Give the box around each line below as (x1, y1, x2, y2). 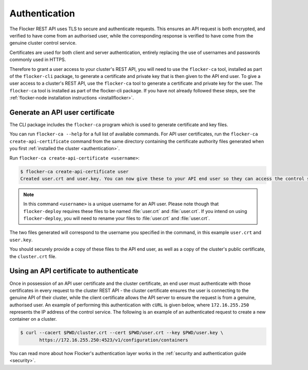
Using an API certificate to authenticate (9, 267, 139, 276)
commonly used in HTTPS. (9, 56, 66, 63)
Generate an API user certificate (9, 108, 115, 116)
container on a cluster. (9, 316, 57, 322)
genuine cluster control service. (9, 40, 77, 46)
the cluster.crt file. (9, 253, 56, 259)
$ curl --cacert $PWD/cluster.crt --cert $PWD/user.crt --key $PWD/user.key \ (20, 330, 223, 336)
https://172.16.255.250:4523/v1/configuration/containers (39, 337, 188, 343)
